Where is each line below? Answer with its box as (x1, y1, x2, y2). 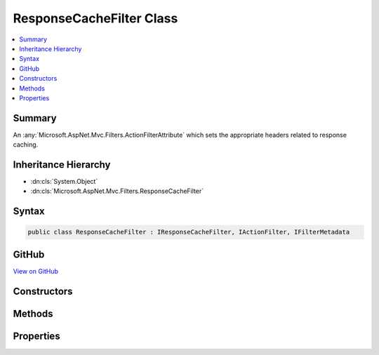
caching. (13, 140, 39, 149)
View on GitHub (13, 267, 59, 275)
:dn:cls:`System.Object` (30, 177, 98, 186)
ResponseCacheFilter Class (13, 11, 178, 26)
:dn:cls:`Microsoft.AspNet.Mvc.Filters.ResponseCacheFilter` (30, 187, 204, 196)
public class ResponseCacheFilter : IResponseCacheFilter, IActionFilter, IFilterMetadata (27, 228, 350, 236)
